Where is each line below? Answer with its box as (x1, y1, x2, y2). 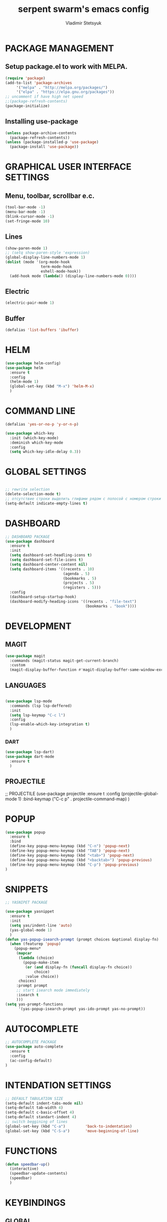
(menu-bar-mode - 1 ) (5, 209, 46, 215)
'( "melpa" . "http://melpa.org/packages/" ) (16, 85, 108, 90)
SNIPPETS (5, 884, 48, 895)
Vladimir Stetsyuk (65, 20, 102, 26)
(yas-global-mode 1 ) (9, 927, 52, 932)
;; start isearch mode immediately (16, 988, 90, 993)
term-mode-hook (40, 264, 72, 269)
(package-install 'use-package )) (9, 145, 79, 150)
